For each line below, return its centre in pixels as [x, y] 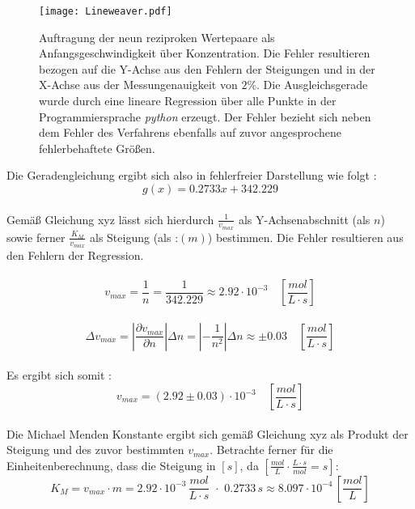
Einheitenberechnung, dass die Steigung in [111, 465]
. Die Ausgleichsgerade [312, 85]
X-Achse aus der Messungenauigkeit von [138, 85]
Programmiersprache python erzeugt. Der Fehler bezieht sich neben [205, 116]
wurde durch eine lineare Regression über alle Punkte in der [188, 101]
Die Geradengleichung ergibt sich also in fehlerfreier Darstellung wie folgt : [192, 175]
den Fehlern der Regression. [75, 255]
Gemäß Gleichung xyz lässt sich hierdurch [110, 219]
